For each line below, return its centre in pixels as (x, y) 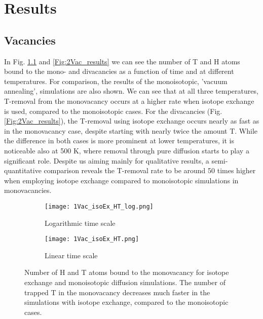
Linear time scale (71, 255)
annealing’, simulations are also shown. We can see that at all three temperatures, (131, 91)
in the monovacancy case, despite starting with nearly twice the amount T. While (131, 130)
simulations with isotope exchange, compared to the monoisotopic (126, 302)
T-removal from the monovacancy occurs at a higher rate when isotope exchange (129, 101)
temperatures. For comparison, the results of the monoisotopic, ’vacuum (116, 81)
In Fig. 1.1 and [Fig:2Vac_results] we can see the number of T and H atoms (122, 61)
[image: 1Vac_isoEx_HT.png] (92, 239)
